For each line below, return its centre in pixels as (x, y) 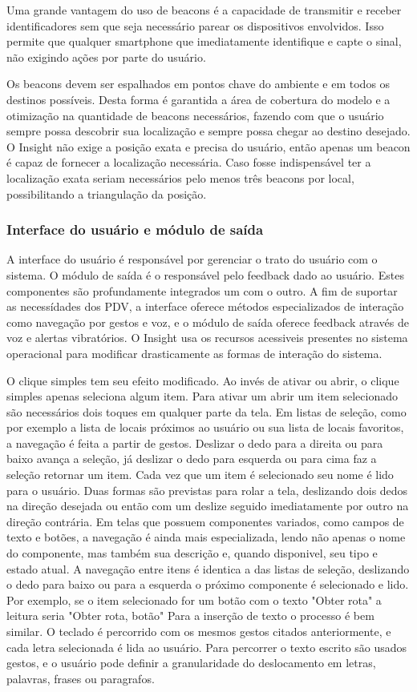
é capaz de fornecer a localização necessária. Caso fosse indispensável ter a (189, 162)
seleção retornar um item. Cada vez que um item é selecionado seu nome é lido (200, 475)
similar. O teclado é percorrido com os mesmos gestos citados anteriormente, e (199, 631)
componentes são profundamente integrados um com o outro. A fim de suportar (202, 290)
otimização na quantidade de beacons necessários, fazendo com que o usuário (195, 115)
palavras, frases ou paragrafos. (81, 678)
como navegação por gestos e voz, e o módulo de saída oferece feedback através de (208, 322)
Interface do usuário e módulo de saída (135, 229)
